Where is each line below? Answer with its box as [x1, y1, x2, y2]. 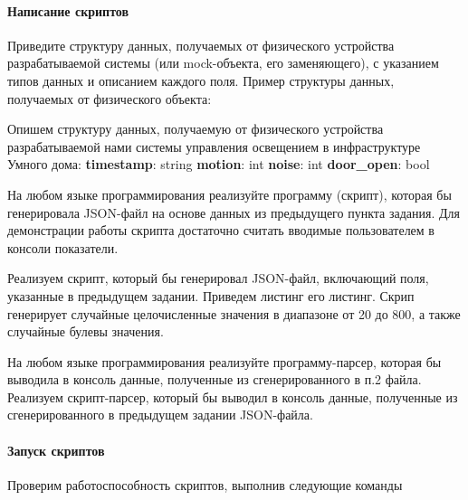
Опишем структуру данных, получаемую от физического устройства [7, 119, 384, 138]
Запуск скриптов [7, 440, 105, 459]
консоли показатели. [7, 238, 119, 257]
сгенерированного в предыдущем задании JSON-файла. [7, 405, 313, 424]
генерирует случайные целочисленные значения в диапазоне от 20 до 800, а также [7, 304, 461, 323]
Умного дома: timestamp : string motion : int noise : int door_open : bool [7, 155, 430, 174]
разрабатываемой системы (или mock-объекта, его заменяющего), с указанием [7, 53, 439, 72]
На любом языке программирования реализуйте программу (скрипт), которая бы [7, 184, 452, 203]
